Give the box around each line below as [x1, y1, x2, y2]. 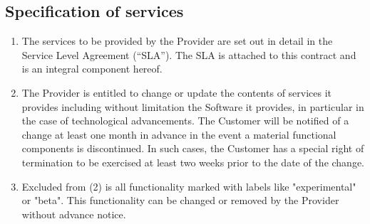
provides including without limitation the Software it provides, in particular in [21, 99, 364, 114]
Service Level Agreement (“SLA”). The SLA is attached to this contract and [21, 47, 356, 62]
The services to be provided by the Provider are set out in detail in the [21, 33, 333, 48]
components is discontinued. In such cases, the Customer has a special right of [21, 141, 364, 156]
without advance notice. [21, 206, 126, 221]
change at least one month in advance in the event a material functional [21, 127, 336, 142]
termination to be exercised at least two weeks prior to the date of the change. [21, 154, 365, 169]
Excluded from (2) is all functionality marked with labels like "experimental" [21, 178, 356, 193]
